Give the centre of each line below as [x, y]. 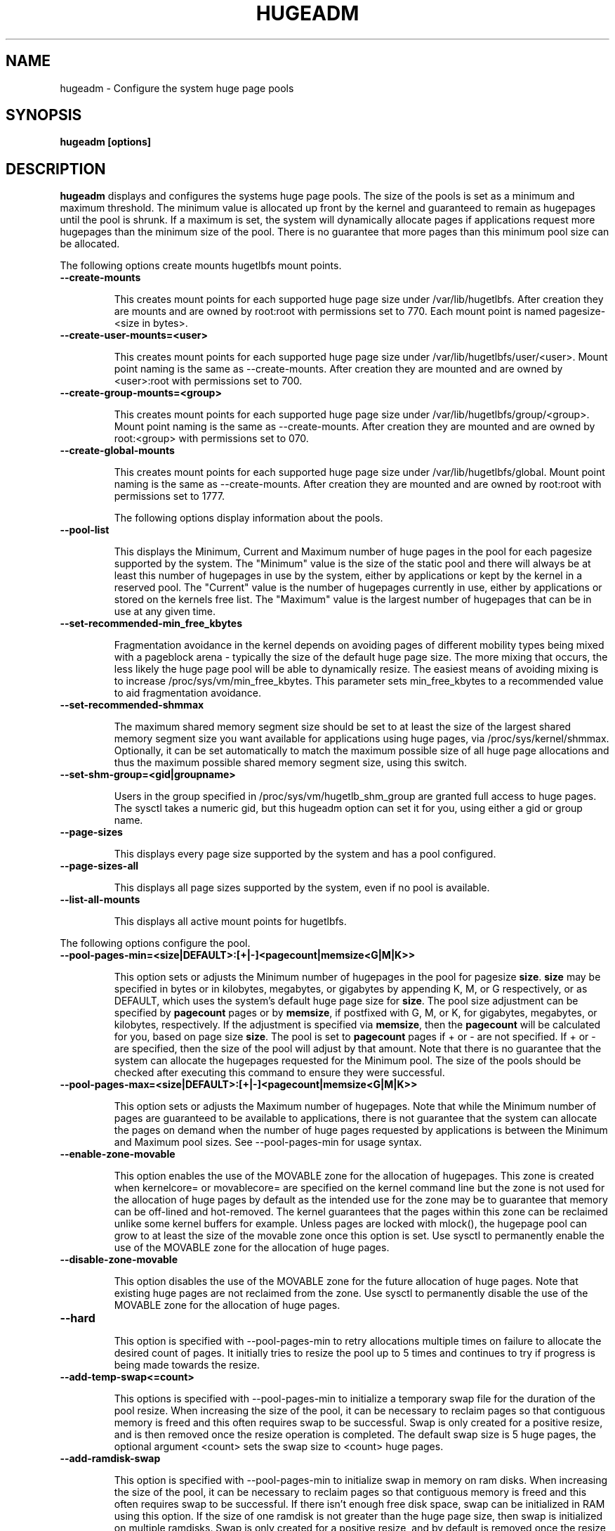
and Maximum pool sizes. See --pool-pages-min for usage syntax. [268, 1142]
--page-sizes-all [99, 866]
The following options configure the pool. [155, 943]
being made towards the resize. [187, 1365]
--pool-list [85, 530]
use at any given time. [165, 612]
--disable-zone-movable [119, 1260]
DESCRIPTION [56, 169]
